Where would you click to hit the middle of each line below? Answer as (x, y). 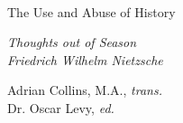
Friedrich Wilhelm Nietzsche (85, 59)
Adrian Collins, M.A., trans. (85, 90)
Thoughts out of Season (72, 42)
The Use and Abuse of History (91, 11)
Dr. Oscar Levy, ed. (61, 107)
